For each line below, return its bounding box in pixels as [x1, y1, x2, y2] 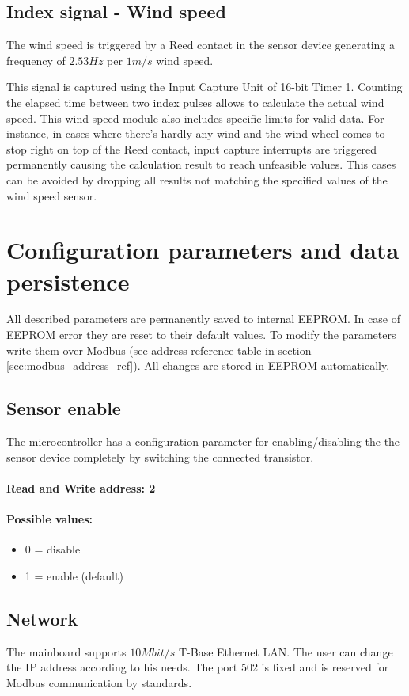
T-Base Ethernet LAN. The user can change [178, 643, 393, 660]
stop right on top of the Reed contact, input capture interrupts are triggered [6, 140, 377, 157]
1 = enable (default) [25, 567, 123, 584]
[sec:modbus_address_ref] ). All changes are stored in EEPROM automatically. [6, 357, 390, 374]
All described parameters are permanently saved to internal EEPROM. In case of [6, 310, 400, 327]
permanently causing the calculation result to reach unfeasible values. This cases [6, 156, 396, 173]
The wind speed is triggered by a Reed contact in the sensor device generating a [6, 36, 395, 53]
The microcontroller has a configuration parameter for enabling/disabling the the [6, 433, 400, 450]
